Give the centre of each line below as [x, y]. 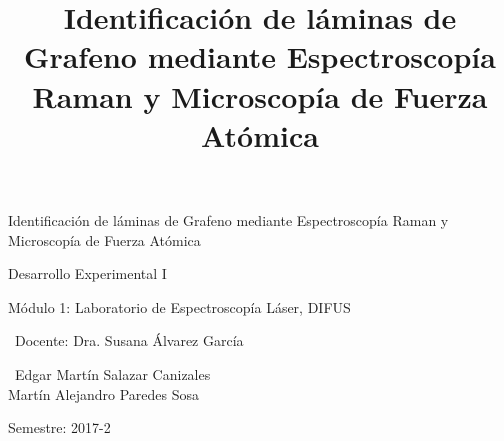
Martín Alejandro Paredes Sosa [104, 393]
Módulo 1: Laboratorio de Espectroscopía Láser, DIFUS [179, 306]
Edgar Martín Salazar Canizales [112, 373]
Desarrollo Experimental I [87, 273]
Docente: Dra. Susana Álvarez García [129, 340]
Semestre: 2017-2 [59, 427]
